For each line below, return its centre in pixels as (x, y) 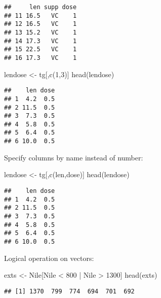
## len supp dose (41, 7)
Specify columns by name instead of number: (74, 157)
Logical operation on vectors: (49, 258)
